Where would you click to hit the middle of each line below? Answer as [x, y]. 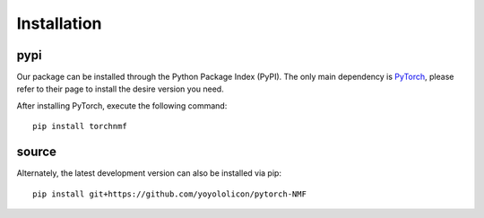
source [37, 152]
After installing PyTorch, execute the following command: [122, 105]
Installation [59, 23]
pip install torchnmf [80, 126]
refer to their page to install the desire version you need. [120, 89]
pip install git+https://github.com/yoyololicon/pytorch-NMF [169, 194]
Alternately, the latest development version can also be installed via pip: [149, 173]
